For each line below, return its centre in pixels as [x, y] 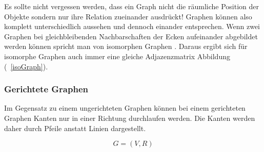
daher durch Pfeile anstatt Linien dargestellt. [75, 128]
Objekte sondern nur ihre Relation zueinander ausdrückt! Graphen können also [128, 16]
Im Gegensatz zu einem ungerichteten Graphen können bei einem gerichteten [125, 108]
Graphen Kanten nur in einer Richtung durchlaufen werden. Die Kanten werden [130, 118]
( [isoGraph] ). [26, 66]
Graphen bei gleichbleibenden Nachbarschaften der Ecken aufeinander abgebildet [131, 36]
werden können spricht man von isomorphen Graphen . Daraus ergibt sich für [126, 46]
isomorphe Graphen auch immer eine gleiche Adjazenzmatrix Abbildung [117, 56]
